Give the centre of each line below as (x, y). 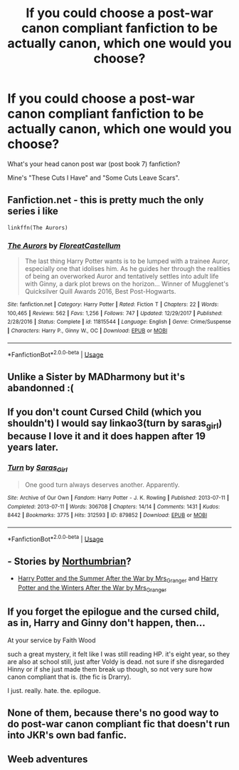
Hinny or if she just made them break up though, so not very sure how (110, 669)
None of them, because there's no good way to (113, 713)
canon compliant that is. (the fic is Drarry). (69, 677)
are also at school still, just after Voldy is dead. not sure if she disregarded (116, 662)
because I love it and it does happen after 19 (107, 436)
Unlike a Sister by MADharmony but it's (96, 377)
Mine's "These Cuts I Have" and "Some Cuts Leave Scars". (94, 178)
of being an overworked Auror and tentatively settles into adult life (122, 277)
